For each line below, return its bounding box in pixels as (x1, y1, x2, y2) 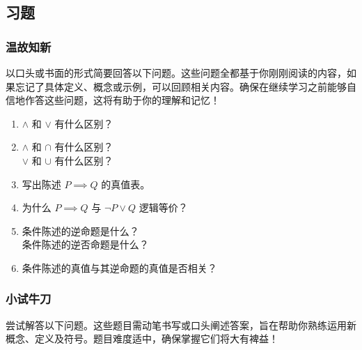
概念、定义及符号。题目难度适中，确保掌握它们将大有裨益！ (6, 331, 278, 346)
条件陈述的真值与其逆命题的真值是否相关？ (22, 260, 217, 275)
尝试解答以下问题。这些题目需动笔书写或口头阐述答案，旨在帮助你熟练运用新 (6, 317, 356, 332)
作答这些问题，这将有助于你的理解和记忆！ (24, 93, 220, 107)
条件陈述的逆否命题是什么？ (22, 237, 149, 252)
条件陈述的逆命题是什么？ (22, 223, 139, 238)
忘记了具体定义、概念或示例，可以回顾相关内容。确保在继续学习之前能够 (15, 79, 347, 93)
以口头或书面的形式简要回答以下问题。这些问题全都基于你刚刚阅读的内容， (6, 66, 347, 79)
